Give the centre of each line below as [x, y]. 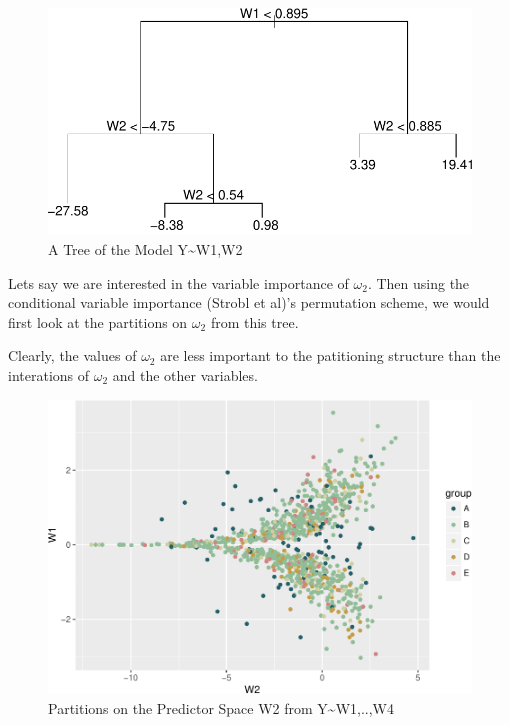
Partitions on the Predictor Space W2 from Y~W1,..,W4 [221, 707]
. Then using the [418, 282]
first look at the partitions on [98, 321]
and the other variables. [185, 374]
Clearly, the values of [72, 355]
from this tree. [254, 321]
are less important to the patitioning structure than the [330, 355]
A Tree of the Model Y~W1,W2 [145, 249]
